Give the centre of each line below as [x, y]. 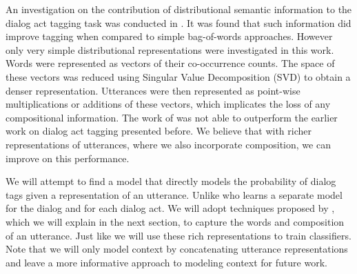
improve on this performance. [68, 158]
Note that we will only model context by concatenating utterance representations [177, 249]
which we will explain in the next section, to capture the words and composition [175, 221]
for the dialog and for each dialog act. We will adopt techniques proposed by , [170, 208]
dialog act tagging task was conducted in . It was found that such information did [178, 22]
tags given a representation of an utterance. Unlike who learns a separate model [174, 194]
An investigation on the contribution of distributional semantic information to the [179, 9]
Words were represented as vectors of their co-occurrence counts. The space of [170, 63]
